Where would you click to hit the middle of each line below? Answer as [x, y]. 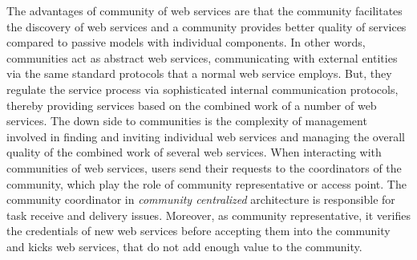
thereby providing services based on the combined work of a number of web [192, 105]
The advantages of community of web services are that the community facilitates [204, 10]
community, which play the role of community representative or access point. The [206, 183]
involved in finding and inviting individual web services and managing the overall [206, 136]
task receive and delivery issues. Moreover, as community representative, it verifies [208, 215]
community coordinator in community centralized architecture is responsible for [201, 199]
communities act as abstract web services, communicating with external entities [202, 57]
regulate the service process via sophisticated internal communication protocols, [202, 89]
